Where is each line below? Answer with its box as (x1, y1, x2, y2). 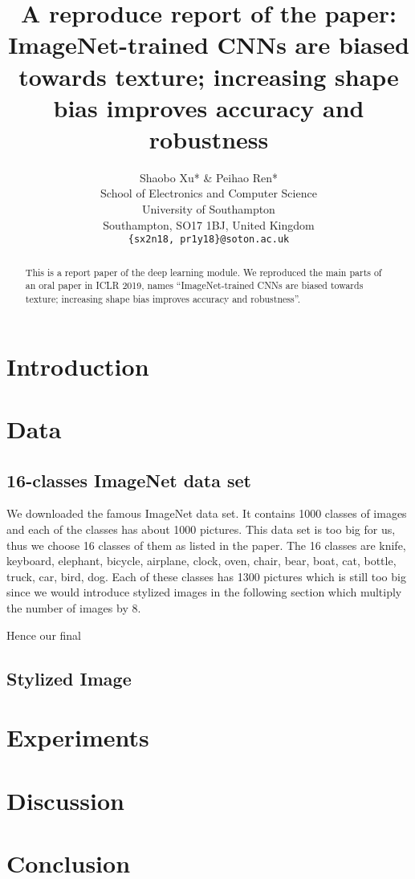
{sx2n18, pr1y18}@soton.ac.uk (128, 234, 290, 246)
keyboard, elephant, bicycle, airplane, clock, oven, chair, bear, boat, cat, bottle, (6, 552, 397, 569)
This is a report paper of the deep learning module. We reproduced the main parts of (25, 265, 382, 279)
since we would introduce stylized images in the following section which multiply (6, 584, 402, 600)
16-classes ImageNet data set (6, 467, 251, 492)
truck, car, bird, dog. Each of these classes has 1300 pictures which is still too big (6, 568, 406, 584)
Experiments (6, 721, 149, 754)
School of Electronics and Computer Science (100, 185, 317, 201)
